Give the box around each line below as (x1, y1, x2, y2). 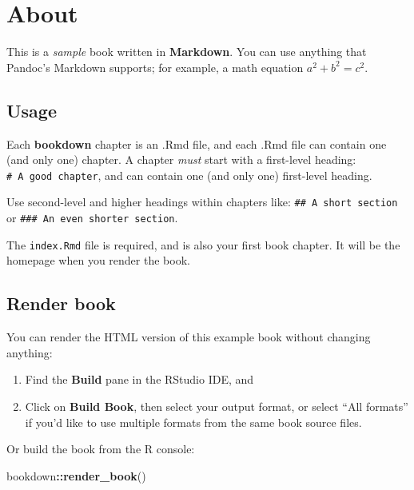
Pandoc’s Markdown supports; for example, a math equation (6, 58, 304, 75)
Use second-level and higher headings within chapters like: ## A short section (6, 193, 398, 210)
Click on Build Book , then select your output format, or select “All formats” (25, 397, 408, 414)
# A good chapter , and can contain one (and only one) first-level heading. (6, 166, 372, 183)
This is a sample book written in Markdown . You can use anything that (6, 43, 367, 60)
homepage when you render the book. (6, 252, 190, 269)
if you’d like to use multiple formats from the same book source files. (25, 413, 362, 430)
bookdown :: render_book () (6, 467, 146, 484)
